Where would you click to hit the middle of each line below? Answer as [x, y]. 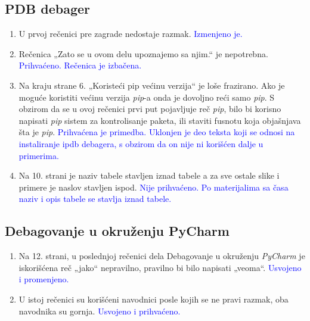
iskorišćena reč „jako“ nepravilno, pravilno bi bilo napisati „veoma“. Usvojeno [160, 267]
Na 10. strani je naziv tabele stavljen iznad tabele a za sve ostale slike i [149, 175]
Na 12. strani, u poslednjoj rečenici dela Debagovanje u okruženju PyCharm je [162, 256]
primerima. [39, 155]
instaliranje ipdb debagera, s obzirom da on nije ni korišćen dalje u [141, 143]
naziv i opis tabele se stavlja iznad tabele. [95, 199]
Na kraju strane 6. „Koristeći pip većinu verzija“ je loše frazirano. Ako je [152, 85]
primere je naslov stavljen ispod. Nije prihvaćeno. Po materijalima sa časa [154, 187]
